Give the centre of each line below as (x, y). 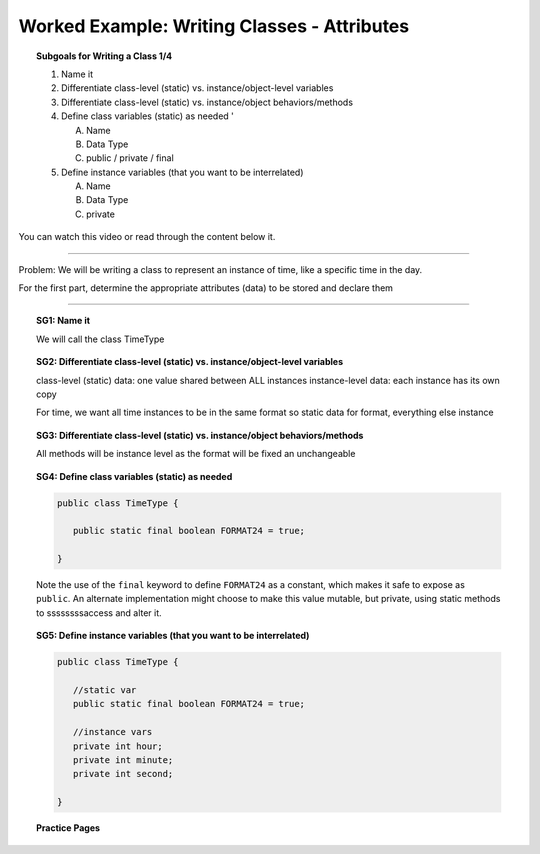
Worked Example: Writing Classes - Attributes (214, 26)
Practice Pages (68, 828)
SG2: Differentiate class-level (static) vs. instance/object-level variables (190, 362)
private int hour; (118, 746)
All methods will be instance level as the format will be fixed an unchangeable (196, 454)
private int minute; (123, 759)
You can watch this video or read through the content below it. (147, 237)
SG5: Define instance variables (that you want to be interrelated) (173, 636)
